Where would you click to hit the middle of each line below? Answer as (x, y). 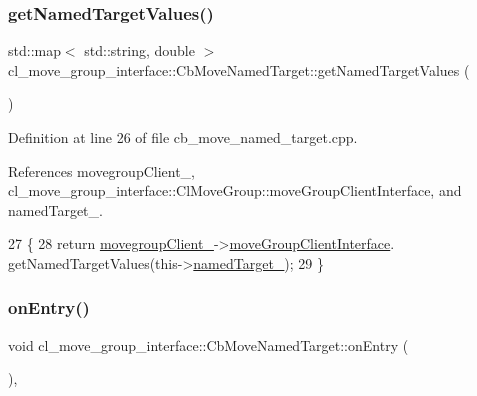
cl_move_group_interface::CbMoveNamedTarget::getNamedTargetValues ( (239, 69)
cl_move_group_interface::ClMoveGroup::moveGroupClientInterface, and (235, 190)
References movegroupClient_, (101, 170)
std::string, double (139, 50)
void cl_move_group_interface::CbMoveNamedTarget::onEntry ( (208, 344)
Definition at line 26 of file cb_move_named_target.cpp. (183, 137)
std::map (34, 50)
